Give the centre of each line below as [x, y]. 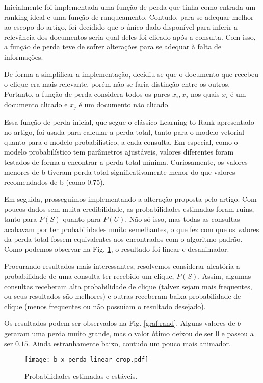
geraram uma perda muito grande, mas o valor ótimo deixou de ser [109, 333]
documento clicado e [36, 104]
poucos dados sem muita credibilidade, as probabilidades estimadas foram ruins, [129, 209]
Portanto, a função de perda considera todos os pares [87, 94]
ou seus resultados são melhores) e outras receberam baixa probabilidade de [123, 296]
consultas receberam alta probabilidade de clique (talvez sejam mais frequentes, [128, 286]
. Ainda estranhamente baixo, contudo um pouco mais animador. [129, 343]
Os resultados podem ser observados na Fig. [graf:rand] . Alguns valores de [120, 323]
